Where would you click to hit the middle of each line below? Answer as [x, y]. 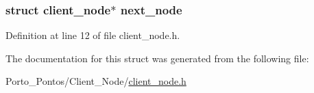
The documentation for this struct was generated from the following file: [157, 58]
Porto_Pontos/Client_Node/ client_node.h [96, 81]
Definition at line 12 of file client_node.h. [93, 35]
